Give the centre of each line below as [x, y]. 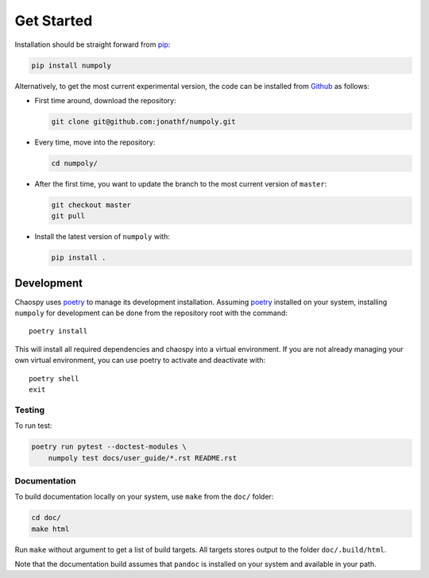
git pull [68, 216]
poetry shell [54, 378]
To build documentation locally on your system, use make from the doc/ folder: [144, 497]
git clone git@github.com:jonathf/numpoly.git [143, 121]
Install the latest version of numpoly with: [102, 237]
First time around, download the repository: [105, 100]
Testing [30, 410]
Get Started [54, 21]
